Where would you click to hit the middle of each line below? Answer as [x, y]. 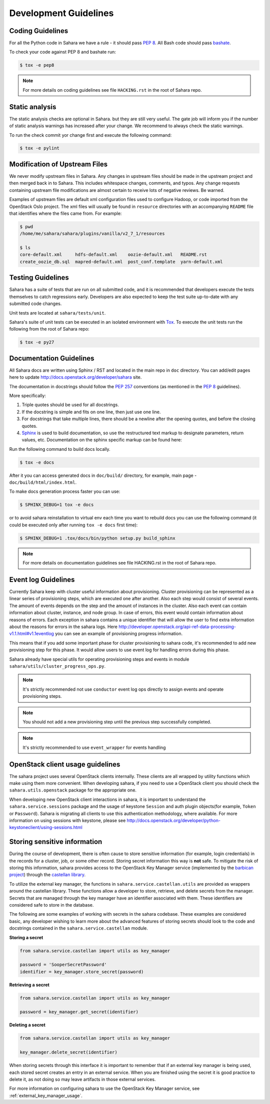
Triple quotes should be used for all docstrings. [70, 405]
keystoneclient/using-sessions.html [46, 827]
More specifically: [28, 395]
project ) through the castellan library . [47, 875]
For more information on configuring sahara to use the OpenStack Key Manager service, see [104, 1088]
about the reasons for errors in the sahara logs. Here [63, 627]
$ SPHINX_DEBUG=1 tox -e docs [57, 505]
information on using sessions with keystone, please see [67, 820]
